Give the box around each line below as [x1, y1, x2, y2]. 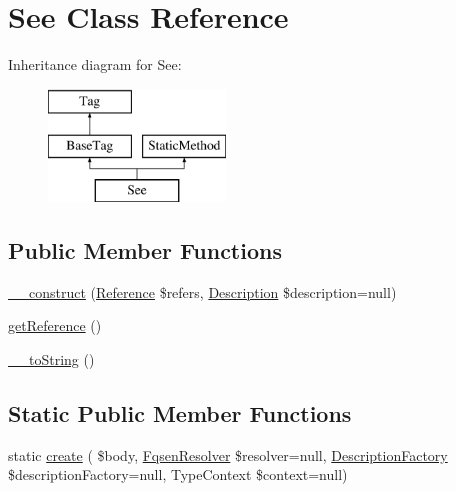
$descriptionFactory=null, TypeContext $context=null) [8, 464, 348, 485]
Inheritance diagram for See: [8, 54, 182, 75]
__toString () [8, 349, 95, 370]
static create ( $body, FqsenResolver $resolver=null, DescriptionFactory [8, 444, 448, 465]
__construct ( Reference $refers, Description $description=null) [8, 281, 397, 302]
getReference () [8, 315, 102, 336]
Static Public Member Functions [8, 398, 352, 429]
